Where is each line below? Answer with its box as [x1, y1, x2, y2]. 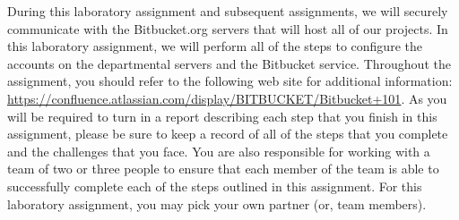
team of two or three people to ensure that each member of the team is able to [7, 159, 439, 178]
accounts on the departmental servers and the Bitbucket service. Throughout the [7, 54, 451, 72]
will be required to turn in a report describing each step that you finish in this [7, 106, 437, 125]
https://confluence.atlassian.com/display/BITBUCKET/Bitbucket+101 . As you [7, 89, 447, 107]
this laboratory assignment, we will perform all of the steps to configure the [7, 37, 422, 55]
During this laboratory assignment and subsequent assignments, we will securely [7, 2, 448, 20]
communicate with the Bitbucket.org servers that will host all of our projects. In [7, 19, 448, 38]
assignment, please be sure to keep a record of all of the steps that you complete [7, 124, 448, 143]
